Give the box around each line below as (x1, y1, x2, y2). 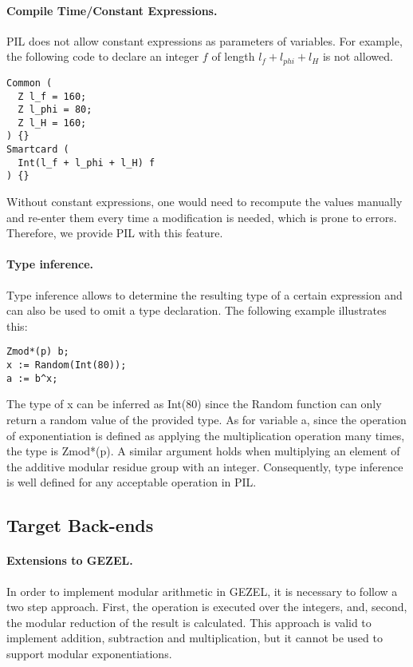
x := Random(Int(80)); (6, 359, 127, 371)
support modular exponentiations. (6, 645, 172, 661)
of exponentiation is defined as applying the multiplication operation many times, (6, 427, 405, 443)
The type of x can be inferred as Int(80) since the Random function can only (6, 395, 382, 412)
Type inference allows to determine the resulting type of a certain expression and (6, 286, 403, 303)
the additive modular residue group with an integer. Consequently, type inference (6, 458, 403, 474)
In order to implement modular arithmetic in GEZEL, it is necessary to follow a (6, 582, 398, 599)
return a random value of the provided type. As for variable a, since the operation (6, 411, 407, 428)
